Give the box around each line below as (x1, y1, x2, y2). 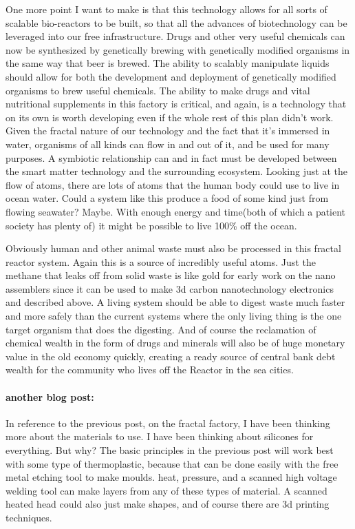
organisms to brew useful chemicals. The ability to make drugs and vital (6, 83, 310, 97)
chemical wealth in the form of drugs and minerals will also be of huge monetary (6, 335, 345, 350)
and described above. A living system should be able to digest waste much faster (6, 295, 345, 309)
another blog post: (6, 389, 94, 404)
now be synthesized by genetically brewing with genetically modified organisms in (6, 42, 350, 56)
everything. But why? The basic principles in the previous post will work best (6, 443, 334, 457)
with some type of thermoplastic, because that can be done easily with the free (6, 456, 338, 470)
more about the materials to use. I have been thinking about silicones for (6, 429, 314, 444)
